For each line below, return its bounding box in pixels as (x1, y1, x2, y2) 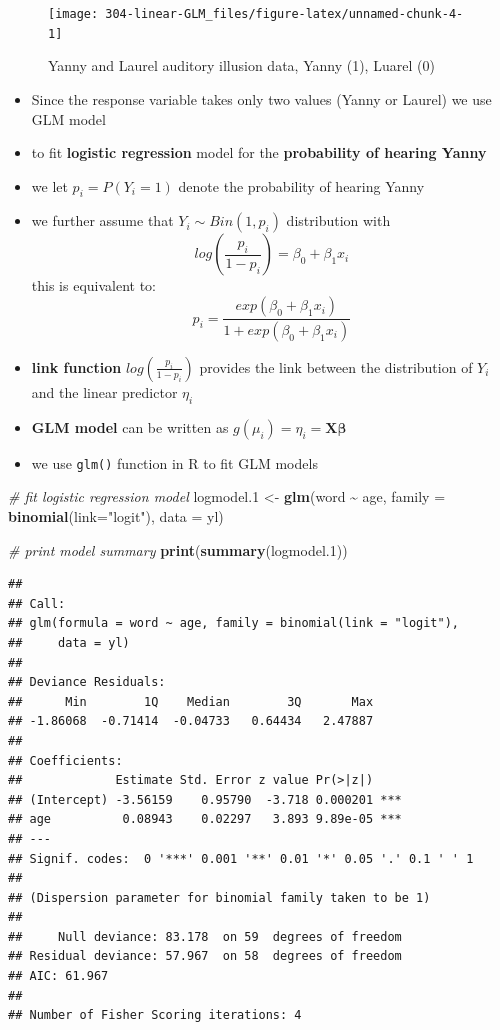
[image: (48, 7, 99, 21)
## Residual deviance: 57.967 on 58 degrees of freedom (8, 949, 402, 964)
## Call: (8, 596, 66, 611)
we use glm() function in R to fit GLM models (31, 452, 318, 473)
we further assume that (31, 210, 174, 231)
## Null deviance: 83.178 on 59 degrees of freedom (8, 929, 402, 944)
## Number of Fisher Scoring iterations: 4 (8, 1008, 302, 1023)
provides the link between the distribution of (199, 356, 473, 377)
